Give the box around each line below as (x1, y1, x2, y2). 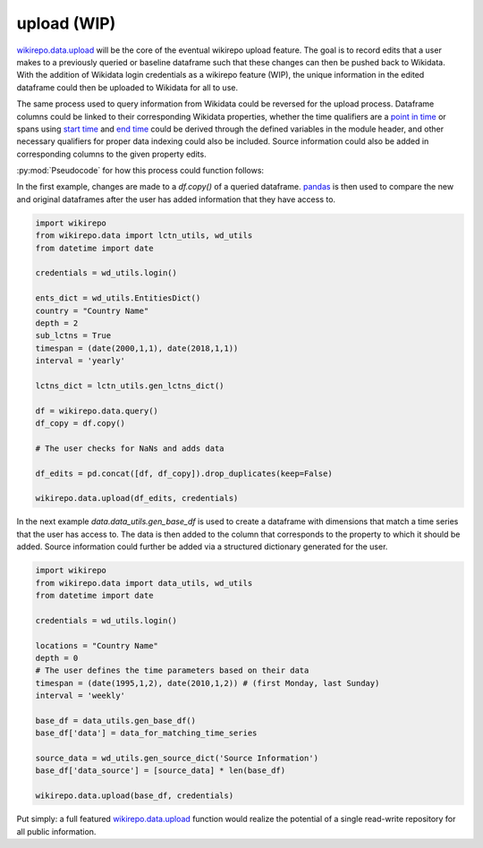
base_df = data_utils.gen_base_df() (35, 716, 197, 725)
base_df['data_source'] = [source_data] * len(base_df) (35, 766, 286, 776)
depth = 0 (35, 653, 79, 663)
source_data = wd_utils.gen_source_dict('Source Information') (35, 753, 319, 764)
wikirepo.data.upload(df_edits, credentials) (35, 493, 239, 504)
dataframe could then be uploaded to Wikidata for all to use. (16, 81, 239, 93)
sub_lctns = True (35, 331, 112, 341)
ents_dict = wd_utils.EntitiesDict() (35, 293, 201, 303)
